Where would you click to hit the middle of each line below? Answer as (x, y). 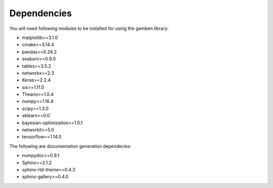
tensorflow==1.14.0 (42, 137)
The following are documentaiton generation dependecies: (70, 146)
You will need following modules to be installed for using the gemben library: (89, 28)
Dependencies (40, 13)
